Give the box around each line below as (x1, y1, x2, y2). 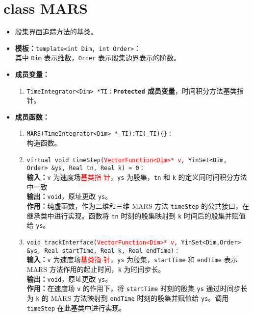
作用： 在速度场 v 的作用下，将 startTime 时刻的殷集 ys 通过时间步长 (26, 283, 248, 293)
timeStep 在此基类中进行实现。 (26, 302, 126, 313)
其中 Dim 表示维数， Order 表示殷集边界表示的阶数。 (15, 52, 181, 63)
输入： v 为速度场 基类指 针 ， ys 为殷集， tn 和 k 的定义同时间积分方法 (26, 172, 247, 182)
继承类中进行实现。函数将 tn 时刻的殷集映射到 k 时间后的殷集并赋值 (26, 210, 246, 220)
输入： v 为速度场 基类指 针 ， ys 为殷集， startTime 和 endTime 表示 (26, 254, 238, 265)
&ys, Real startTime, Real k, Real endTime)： (26, 247, 180, 254)
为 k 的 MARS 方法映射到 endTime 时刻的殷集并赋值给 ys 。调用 (26, 292, 229, 303)
